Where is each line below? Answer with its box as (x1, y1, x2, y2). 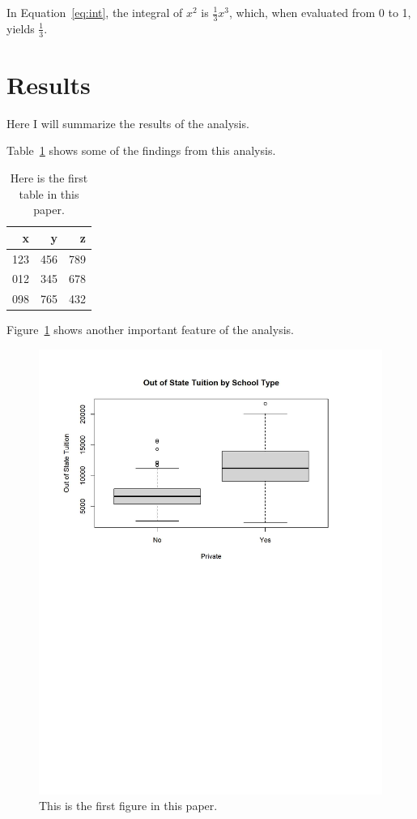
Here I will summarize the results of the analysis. (6, 114, 249, 131)
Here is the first (10, 169, 88, 186)
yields (6, 19, 35, 36)
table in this (19, 185, 79, 202)
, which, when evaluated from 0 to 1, (229, 4, 411, 20)
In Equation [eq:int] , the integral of (6, 4, 183, 20)
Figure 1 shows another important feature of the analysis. (6, 321, 294, 338)
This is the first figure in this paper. (39, 797, 218, 814)
